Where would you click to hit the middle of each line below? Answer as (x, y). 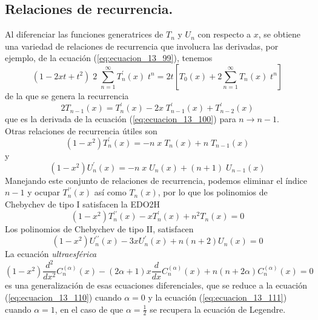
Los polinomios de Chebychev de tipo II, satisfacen (99, 229)
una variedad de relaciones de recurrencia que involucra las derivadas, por (142, 46)
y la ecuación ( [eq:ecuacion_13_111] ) (217, 297)
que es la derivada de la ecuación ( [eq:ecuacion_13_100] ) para (121, 119)
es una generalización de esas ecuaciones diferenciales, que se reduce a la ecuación (156, 285)
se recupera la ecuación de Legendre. (218, 309)
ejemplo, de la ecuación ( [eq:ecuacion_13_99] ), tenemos (109, 58)
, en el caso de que (89, 309)
